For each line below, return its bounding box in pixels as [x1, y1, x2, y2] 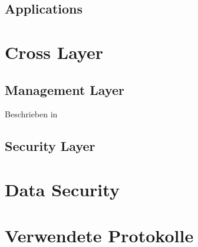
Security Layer [5, 137, 95, 155]
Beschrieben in [5, 108, 58, 120]
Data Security [5, 177, 120, 201]
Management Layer [5, 80, 125, 98]
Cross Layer [5, 39, 104, 64]
